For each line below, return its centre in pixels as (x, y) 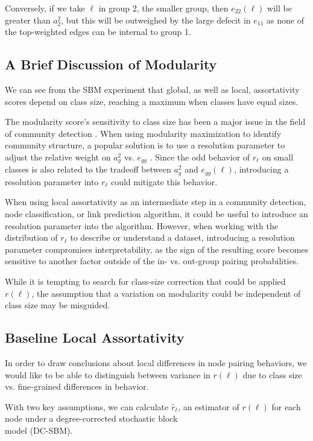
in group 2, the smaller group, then (163, 8)
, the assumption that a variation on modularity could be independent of (166, 293)
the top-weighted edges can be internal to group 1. (98, 32)
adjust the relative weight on (58, 157)
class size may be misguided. (58, 305)
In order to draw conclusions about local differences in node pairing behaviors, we (156, 363)
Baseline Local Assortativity (95, 338)
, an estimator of (209, 406)
